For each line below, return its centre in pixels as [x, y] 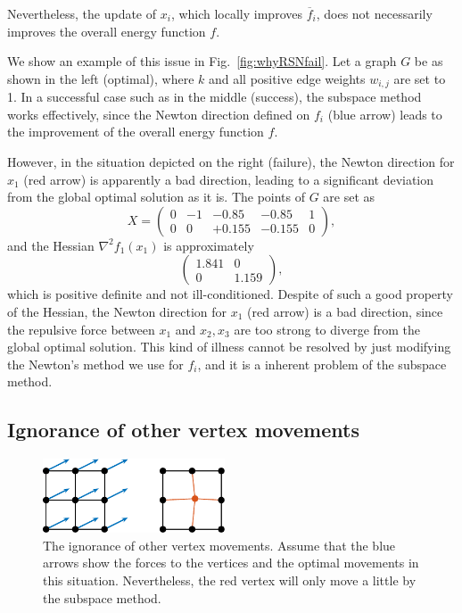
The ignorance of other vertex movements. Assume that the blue [219, 545]
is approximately [209, 245]
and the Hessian [51, 245]
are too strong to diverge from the [327, 329]
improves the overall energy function [107, 31]
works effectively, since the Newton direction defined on [159, 114]
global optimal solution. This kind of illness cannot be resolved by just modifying [229, 347]
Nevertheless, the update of [82, 13]
